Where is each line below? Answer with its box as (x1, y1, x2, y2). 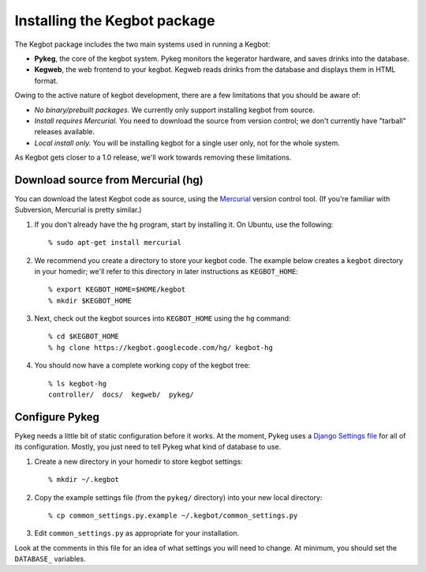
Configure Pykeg (14, 410, 100, 423)
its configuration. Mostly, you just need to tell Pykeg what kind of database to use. (14, 442, 282, 452)
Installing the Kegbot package (14, 12, 215, 29)
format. (34, 76, 58, 85)
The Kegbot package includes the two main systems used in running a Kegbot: (14, 40, 271, 49)
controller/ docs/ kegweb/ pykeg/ (48, 390, 195, 399)
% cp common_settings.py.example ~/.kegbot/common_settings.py (48, 510, 298, 520)
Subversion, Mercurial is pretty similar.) (14, 205, 142, 215)
